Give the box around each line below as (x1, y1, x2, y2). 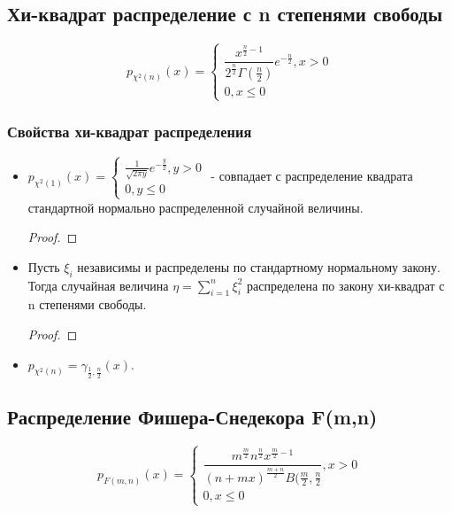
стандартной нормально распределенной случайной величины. (27, 198, 364, 216)
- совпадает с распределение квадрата (211, 166, 413, 184)
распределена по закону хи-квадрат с (247, 276, 445, 294)
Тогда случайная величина (27, 276, 169, 294)
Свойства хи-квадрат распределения (7, 120, 252, 142)
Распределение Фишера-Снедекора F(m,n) (7, 403, 378, 431)
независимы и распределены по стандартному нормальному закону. (77, 257, 441, 276)
